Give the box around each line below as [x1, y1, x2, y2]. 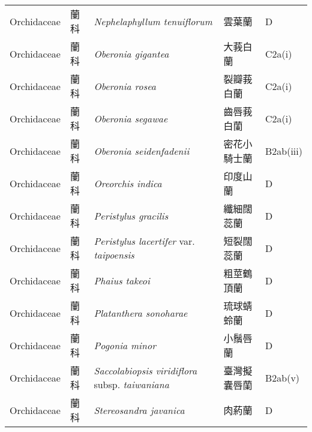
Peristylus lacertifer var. [94, 234, 195, 248]
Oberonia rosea [94, 79, 156, 93]
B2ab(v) [265, 370, 300, 385]
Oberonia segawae [94, 111, 168, 125]
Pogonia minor [94, 338, 156, 352]
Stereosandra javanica [94, 403, 185, 417]
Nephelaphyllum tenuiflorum [94, 14, 212, 28]
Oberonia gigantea [94, 46, 169, 61]
